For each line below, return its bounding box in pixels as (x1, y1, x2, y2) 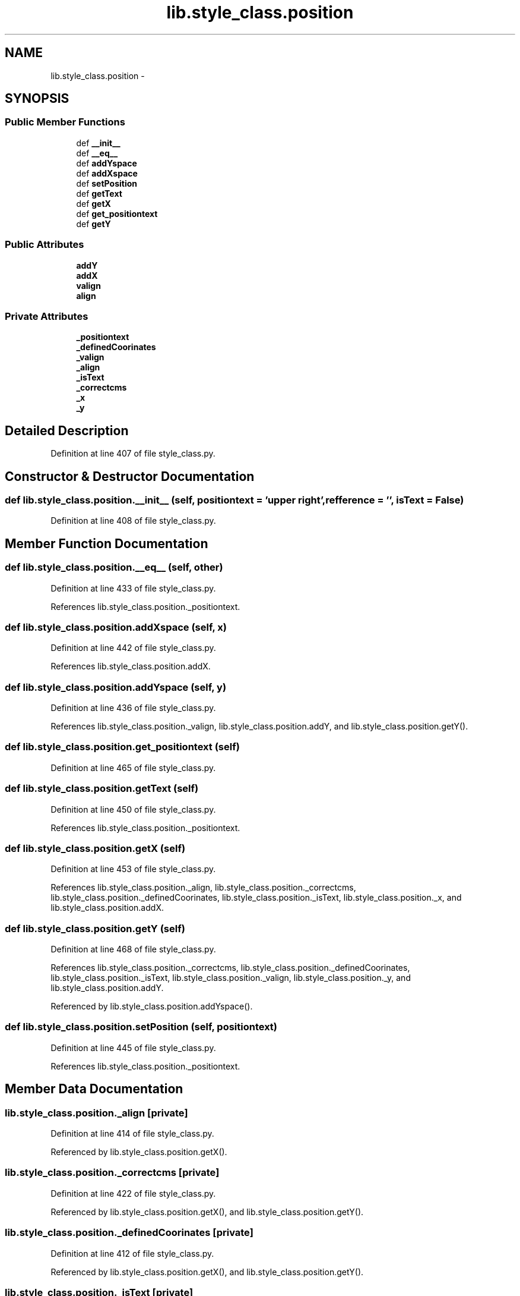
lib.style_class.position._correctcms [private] (5, 1166, 220, 1179)
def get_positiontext (76, 208, 158, 219)
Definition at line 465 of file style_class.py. (50, 762, 216, 773)
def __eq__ (76, 147, 118, 158)
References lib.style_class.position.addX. (50, 661, 211, 672)
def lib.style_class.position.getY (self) (5, 922, 185, 935)
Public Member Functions (5, 116, 125, 128)
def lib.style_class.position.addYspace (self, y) (5, 681, 227, 693)
